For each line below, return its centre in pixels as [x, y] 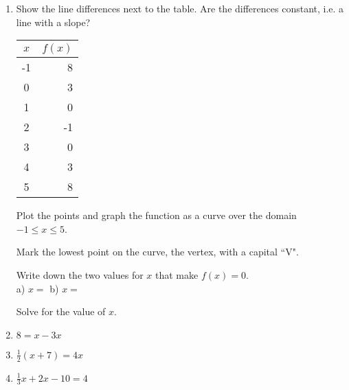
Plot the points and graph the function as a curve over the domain [156, 215]
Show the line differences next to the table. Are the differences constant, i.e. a [180, 8]
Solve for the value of [61, 311]
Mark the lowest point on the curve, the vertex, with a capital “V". [157, 252]
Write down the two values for [80, 274]
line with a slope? [53, 22]
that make [177, 274]
